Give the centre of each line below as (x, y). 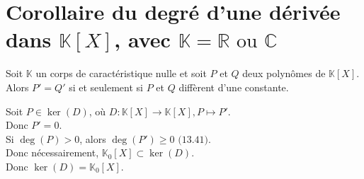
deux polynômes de (284, 73)
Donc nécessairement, (52, 152)
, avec (142, 39)
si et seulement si (106, 87)
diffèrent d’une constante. (234, 87)
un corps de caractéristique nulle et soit (121, 73)
